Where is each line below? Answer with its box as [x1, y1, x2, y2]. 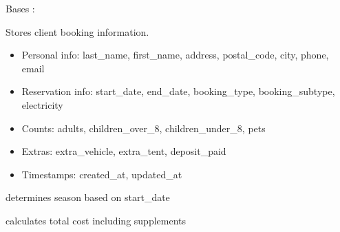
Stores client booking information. [6, 24, 149, 39]
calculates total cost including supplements [6, 213, 187, 227]
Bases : [6, 1, 35, 15]
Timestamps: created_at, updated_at [21, 167, 182, 181]
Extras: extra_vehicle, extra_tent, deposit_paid [21, 144, 226, 158]
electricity [21, 97, 63, 112]
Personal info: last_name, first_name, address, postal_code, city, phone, [21, 48, 329, 62]
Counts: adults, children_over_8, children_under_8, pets [21, 120, 266, 135]
